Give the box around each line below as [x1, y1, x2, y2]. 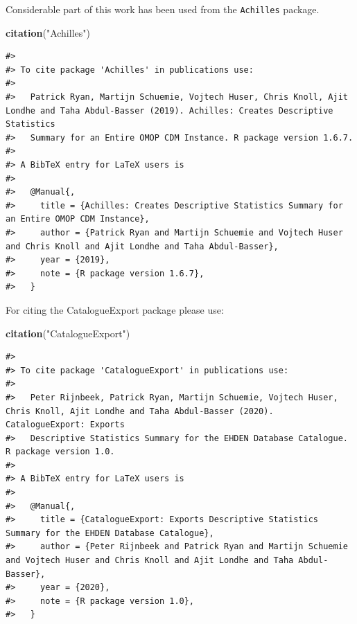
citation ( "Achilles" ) [6, 25, 90, 39]
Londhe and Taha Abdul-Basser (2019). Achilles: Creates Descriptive [6, 105, 333, 116]
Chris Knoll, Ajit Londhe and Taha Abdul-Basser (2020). [6, 406, 274, 416]
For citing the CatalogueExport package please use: [6, 302, 224, 317]
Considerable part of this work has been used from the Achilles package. [6, 2, 320, 16]
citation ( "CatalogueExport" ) [6, 326, 130, 340]
